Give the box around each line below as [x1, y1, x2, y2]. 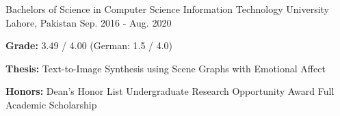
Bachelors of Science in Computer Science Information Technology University [5, 2, 330, 16]
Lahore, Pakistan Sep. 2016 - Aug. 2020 [5, 15, 172, 29]
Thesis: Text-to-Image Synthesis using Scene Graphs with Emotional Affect [5, 61, 326, 75]
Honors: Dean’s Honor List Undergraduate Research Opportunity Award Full [5, 84, 335, 98]
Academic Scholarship [5, 97, 97, 111]
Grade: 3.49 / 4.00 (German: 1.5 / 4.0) [5, 38, 173, 53]
